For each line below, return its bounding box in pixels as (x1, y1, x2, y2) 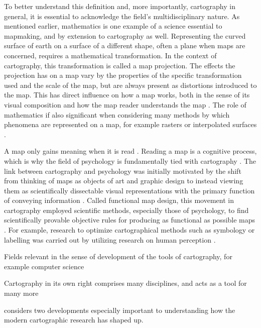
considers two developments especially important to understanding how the (4, 304, 235, 315)
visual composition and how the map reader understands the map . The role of (4, 99, 246, 110)
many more (4, 288, 39, 298)
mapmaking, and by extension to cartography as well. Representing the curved (4, 30, 246, 41)
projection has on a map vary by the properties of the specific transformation (4, 70, 242, 80)
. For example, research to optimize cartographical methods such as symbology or (4, 225, 255, 235)
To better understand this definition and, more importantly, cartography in (4, 1, 235, 11)
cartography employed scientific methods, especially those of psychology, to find (4, 204, 249, 215)
